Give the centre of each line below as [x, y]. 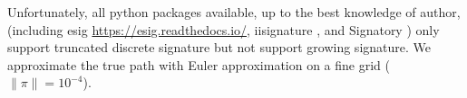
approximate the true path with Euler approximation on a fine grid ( [199, 64]
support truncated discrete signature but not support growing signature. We [219, 47]
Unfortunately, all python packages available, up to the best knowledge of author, [234, 12]
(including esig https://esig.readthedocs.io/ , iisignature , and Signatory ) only [224, 29]
